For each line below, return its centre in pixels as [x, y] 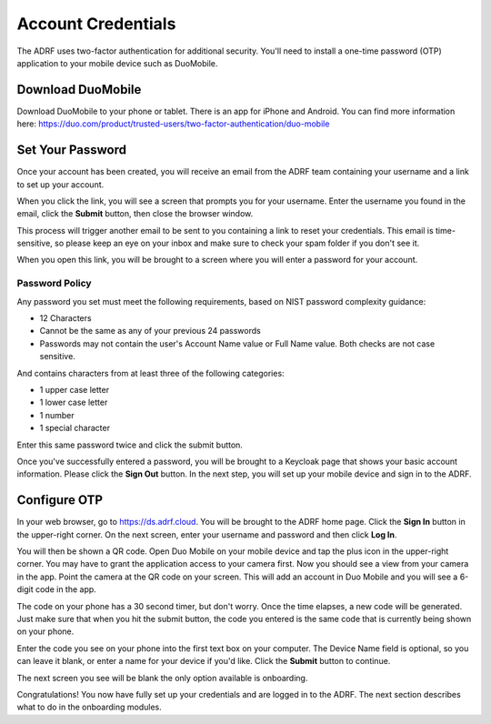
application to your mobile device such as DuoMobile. [117, 63]
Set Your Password [72, 150]
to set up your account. [60, 184]
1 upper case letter [74, 389]
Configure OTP [60, 500]
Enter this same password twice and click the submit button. [130, 445]
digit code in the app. [57, 589]
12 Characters [65, 318]
